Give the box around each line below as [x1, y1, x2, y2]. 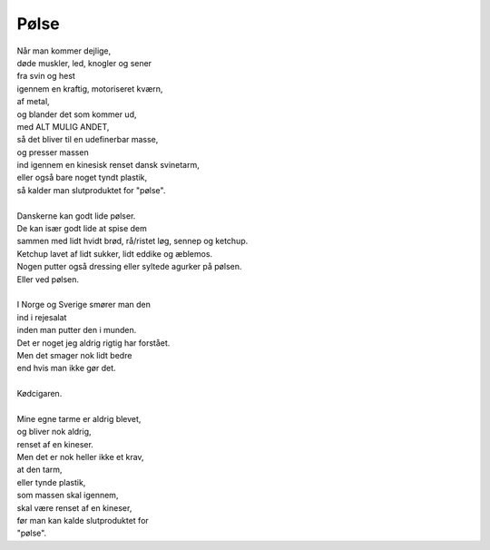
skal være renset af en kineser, [16, 502, 132, 513]
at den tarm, [16, 464, 63, 476]
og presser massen [16, 146, 90, 158]
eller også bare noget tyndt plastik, [16, 172, 148, 183]
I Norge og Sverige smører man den [16, 300, 152, 310]
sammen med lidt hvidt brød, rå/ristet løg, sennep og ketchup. [16, 236, 249, 247]
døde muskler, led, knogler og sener [16, 57, 152, 68]
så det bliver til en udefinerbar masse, [16, 134, 159, 145]
